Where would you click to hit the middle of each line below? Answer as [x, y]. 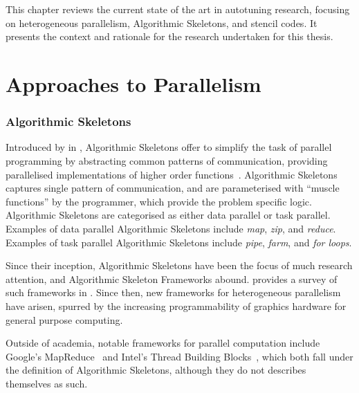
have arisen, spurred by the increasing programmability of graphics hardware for [176, 305]
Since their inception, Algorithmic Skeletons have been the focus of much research [179, 265]
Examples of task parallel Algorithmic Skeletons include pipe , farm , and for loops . [179, 242]
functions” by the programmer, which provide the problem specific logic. [159, 201]
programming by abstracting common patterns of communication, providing [167, 160]
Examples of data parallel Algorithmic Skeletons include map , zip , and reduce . [171, 228]
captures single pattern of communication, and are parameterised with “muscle [173, 188]
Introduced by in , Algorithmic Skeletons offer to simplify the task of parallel [169, 147]
